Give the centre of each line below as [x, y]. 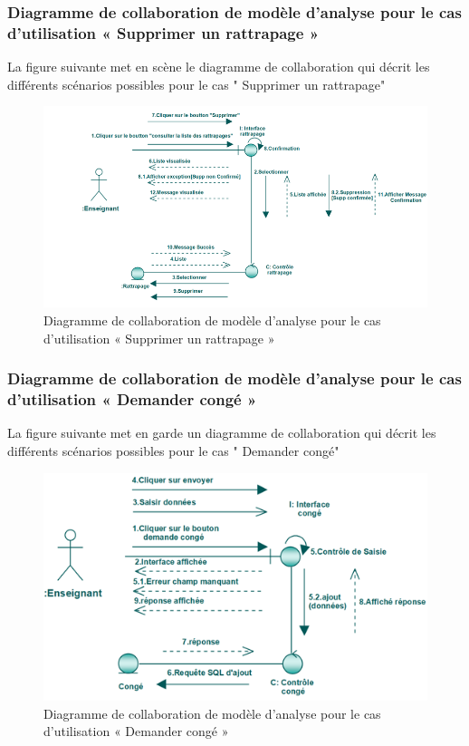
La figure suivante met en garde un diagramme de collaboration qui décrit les [222, 433]
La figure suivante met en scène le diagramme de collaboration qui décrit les [219, 67]
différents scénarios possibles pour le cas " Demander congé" [173, 451]
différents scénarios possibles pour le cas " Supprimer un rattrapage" [196, 84]
